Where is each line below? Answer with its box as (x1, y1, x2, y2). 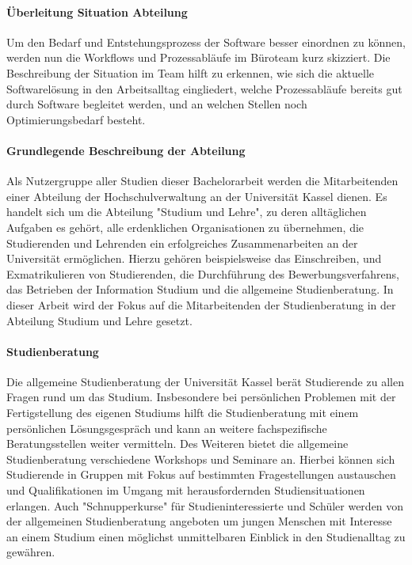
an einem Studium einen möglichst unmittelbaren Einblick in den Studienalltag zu (6, 528, 406, 544)
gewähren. (6, 544, 55, 560)
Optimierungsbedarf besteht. (6, 111, 146, 127)
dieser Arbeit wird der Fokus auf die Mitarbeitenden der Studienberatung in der (6, 296, 396, 313)
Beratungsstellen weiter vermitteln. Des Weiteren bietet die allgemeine (6, 435, 349, 452)
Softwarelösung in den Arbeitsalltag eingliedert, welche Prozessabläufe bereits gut (6, 80, 402, 97)
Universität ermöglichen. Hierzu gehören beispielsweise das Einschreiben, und (6, 250, 382, 267)
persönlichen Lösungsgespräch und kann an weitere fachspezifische (6, 419, 327, 436)
